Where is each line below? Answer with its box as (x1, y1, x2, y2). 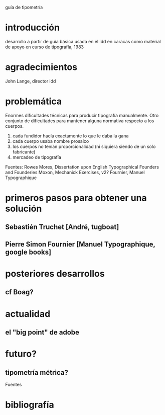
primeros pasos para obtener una (5, 192, 147, 203)
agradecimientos (5, 61, 78, 73)
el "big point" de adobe (5, 328, 79, 337)
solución (5, 203, 42, 214)
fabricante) (12, 148, 36, 155)
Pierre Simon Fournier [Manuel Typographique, (5, 240, 155, 248)
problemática (5, 96, 62, 107)
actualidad (5, 308, 51, 319)
